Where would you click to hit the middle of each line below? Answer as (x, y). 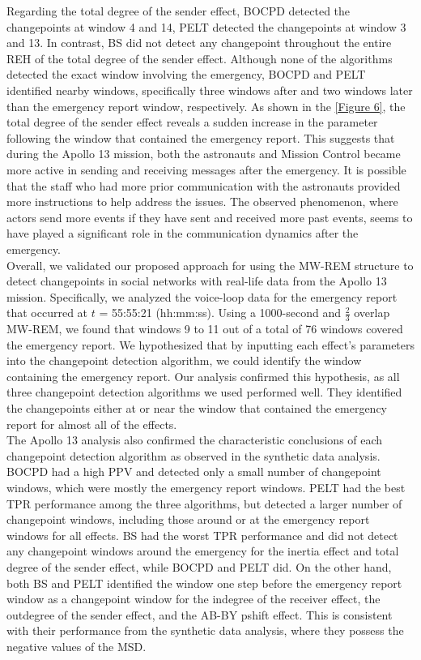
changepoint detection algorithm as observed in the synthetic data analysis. (193, 455)
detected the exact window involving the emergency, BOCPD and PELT (186, 74)
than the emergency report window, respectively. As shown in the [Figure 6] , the (206, 106)
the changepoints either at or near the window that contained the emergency (197, 408)
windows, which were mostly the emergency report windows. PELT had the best (206, 488)
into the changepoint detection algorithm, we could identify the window (184, 360)
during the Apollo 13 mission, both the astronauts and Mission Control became (204, 154)
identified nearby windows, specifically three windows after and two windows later (210, 90)
